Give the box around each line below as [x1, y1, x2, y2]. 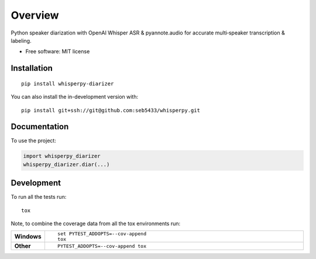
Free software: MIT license [25, 48, 90, 55]
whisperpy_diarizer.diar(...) [23, 161, 110, 168]
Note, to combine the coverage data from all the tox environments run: [11, 220, 181, 227]
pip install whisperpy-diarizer [21, 80, 114, 87]
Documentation [11, 122, 69, 132]
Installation [11, 63, 53, 73]
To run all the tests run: [11, 194, 67, 201]
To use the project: [11, 137, 57, 144]
